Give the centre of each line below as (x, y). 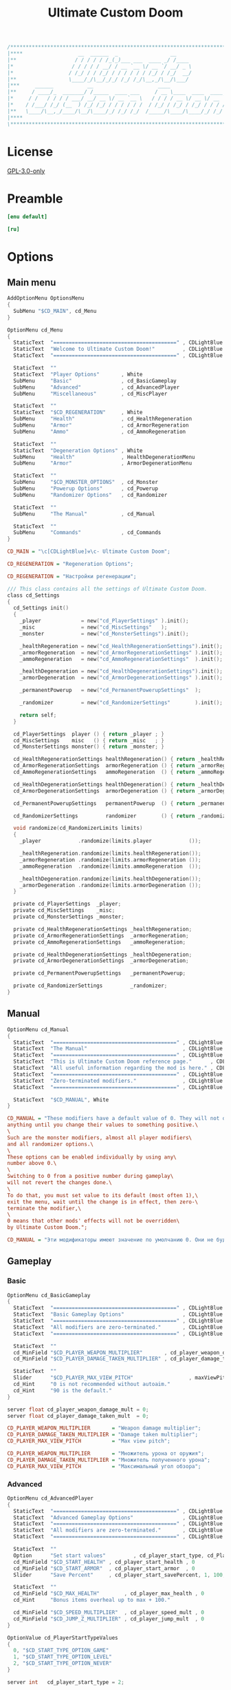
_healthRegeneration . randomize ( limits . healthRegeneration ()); (110, 854)
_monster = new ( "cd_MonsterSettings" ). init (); (104, 633)
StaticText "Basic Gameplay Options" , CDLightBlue (118, 1314)
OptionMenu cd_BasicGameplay (49, 1295)
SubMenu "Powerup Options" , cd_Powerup (86, 489)
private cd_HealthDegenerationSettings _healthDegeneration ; (103, 955)
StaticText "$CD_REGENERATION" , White (78, 413)
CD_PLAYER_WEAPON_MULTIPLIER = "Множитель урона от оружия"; (106, 1454)
